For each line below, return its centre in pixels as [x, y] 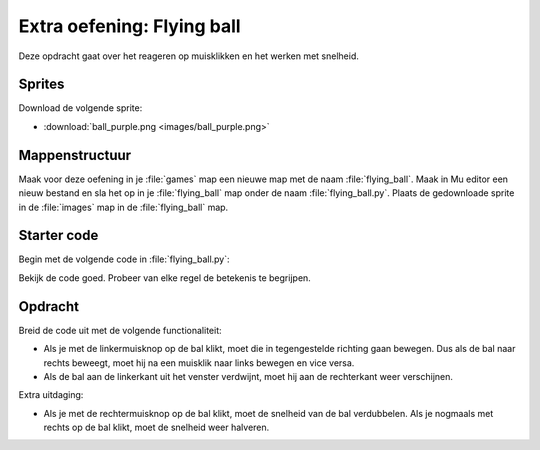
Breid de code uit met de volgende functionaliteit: [120, 330]
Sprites [41, 84]
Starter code [58, 235]
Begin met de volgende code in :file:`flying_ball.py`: [124, 259]
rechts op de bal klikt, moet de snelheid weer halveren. [156, 427]
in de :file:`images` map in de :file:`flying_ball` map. [123, 207]
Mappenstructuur [75, 155]
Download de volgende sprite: [80, 108]
